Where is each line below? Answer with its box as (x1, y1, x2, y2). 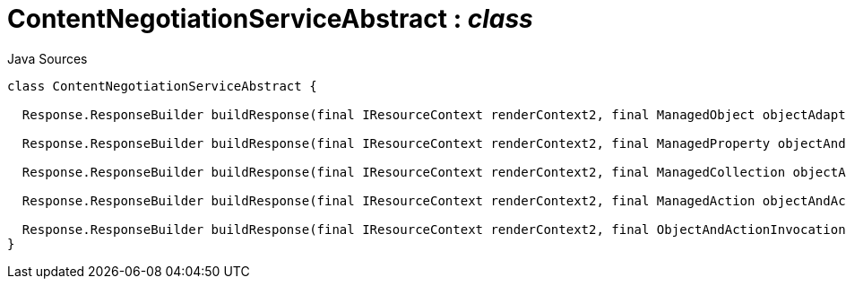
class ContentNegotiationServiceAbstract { (7, 78, 317, 93)
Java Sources (7, 50, 88, 66)
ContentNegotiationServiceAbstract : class (7, 4, 533, 34)
